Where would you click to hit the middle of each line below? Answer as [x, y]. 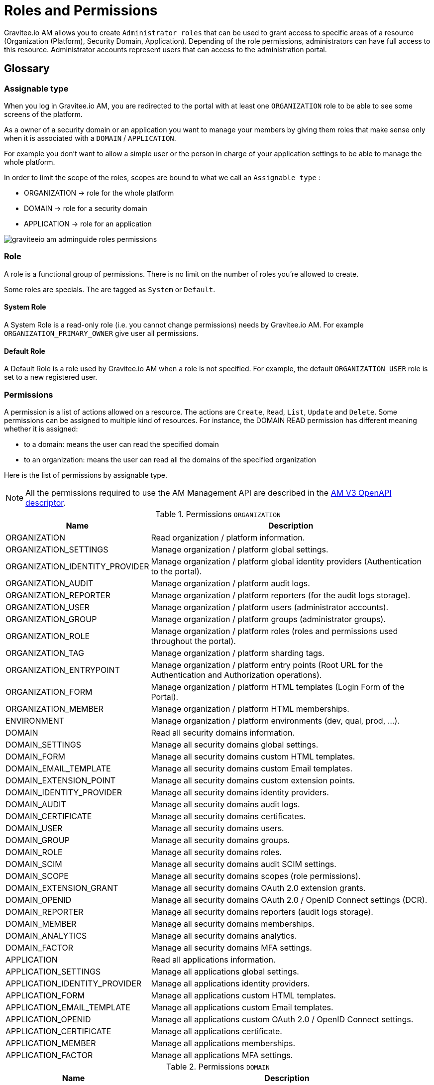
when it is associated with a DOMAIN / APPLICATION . [90, 138]
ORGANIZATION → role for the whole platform [99, 193]
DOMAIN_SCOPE [37, 876]
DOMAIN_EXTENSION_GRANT [62, 888]
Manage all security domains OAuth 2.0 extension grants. [258, 888]
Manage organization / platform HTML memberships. [250, 708]
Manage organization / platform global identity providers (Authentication [286, 561]
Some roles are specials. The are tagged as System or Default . [110, 289]
